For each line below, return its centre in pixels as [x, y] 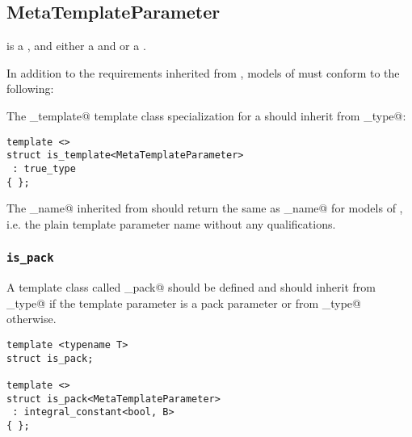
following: [30, 88]
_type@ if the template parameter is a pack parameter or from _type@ [184, 303]
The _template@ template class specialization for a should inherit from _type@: [206, 115]
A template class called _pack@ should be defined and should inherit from [191, 287]
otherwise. [32, 319]
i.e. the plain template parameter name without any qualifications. [171, 223]
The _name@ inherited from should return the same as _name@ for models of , [205, 208]
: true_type [44, 168]
